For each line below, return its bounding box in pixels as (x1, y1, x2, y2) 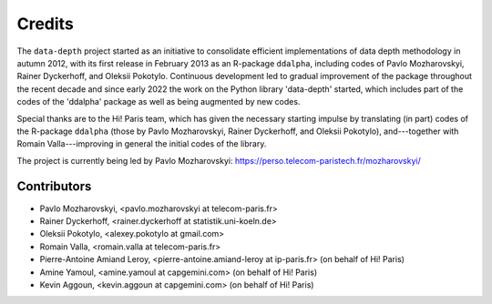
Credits (16, 14, 75, 34)
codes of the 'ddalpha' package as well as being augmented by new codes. (16, 96, 301, 107)
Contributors (16, 178, 92, 195)
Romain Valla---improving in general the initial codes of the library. (16, 138, 267, 149)
